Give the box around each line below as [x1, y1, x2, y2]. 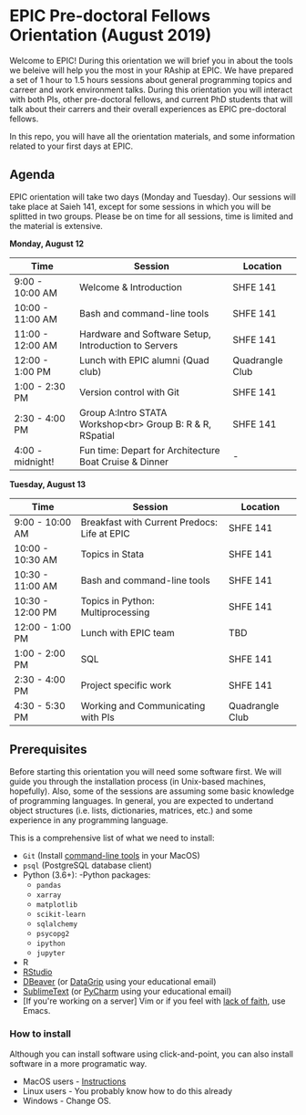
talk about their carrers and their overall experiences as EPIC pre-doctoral [9, 103, 287, 114]
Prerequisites [9, 742, 87, 757]
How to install [9, 1027, 71, 1040]
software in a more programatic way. [9, 1058, 148, 1068]
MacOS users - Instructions [22, 1076, 127, 1087]
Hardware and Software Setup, [78, 328, 211, 340]
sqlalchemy [36, 919, 78, 929]
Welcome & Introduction [78, 280, 182, 293]
